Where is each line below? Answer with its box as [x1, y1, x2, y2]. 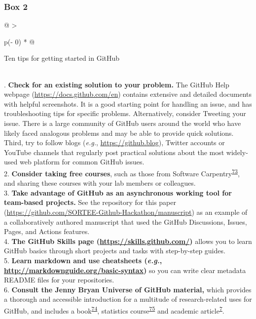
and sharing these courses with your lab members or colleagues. [4, 178, 196, 188]
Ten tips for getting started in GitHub [4, 53, 120, 63]
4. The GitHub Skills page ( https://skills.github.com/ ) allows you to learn [4, 236, 252, 246]
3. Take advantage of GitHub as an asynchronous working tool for [4, 187, 232, 198]
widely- [226, 147, 248, 157]
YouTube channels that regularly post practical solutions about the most [4, 147, 224, 157]
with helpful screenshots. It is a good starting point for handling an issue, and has [4, 98, 252, 109]
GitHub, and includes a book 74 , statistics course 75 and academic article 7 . [4, 304, 224, 316]
